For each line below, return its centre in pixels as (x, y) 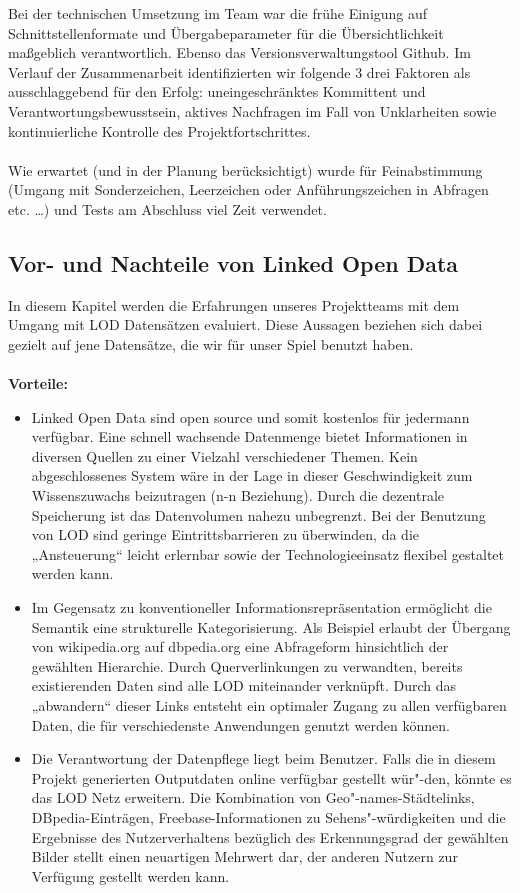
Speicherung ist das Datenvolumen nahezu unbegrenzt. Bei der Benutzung (258, 514)
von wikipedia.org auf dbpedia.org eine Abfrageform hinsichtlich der (240, 646)
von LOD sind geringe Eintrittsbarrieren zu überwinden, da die (225, 534)
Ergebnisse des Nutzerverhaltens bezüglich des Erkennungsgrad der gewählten (270, 836)
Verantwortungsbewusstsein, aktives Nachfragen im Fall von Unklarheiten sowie (252, 110)
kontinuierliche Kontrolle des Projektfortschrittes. (159, 130)
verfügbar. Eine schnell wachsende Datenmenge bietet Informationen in (249, 436)
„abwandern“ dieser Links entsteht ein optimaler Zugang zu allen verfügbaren (269, 705)
